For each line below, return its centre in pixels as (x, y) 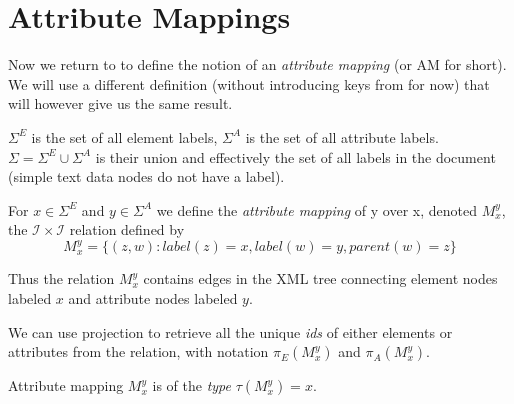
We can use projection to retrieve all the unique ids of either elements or (230, 331)
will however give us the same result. (120, 103)
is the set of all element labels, (124, 136)
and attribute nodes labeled (153, 297)
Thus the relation (61, 278)
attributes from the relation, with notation (138, 351)
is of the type (191, 385)
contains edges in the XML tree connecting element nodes (320, 278)
